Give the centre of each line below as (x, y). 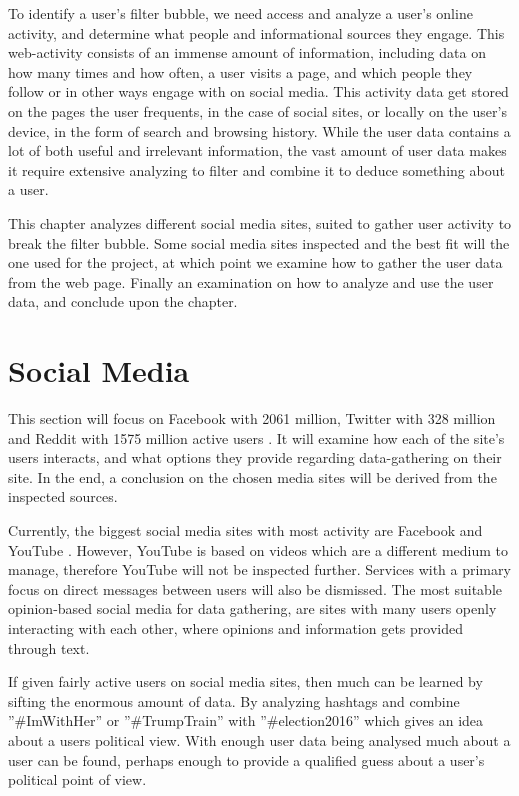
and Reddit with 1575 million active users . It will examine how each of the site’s (256, 437)
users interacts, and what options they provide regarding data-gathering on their (255, 457)
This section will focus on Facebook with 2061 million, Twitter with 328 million (252, 418)
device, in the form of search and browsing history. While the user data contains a (259, 130)
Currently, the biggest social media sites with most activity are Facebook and (245, 530)
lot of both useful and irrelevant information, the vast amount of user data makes (257, 150)
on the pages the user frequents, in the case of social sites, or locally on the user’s (257, 110)
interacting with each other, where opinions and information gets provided (235, 627)
